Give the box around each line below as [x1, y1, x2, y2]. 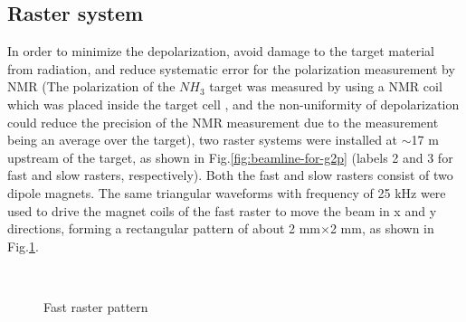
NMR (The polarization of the [7, 77, 176, 96]
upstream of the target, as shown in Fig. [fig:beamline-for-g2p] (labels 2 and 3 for [7, 147, 453, 166]
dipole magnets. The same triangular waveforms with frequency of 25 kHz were [7, 183, 446, 202]
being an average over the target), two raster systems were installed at [7, 130, 398, 149]
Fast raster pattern [43, 297, 148, 316]
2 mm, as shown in [329, 219, 434, 238]
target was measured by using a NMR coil [209, 77, 442, 96]
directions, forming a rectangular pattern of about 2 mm [7, 219, 321, 238]
